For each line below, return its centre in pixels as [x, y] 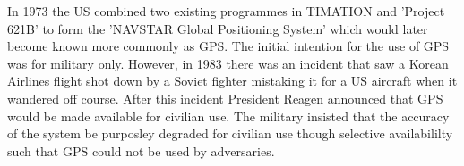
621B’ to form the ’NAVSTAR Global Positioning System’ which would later [218, 28]
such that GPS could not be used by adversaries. [141, 150]
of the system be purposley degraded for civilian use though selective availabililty [230, 133]
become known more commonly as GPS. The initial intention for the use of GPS [228, 46]
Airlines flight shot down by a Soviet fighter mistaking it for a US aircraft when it [232, 81]
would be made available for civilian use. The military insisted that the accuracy [228, 116]
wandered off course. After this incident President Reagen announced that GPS [225, 98]
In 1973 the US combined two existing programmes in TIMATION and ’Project [226, 11]
